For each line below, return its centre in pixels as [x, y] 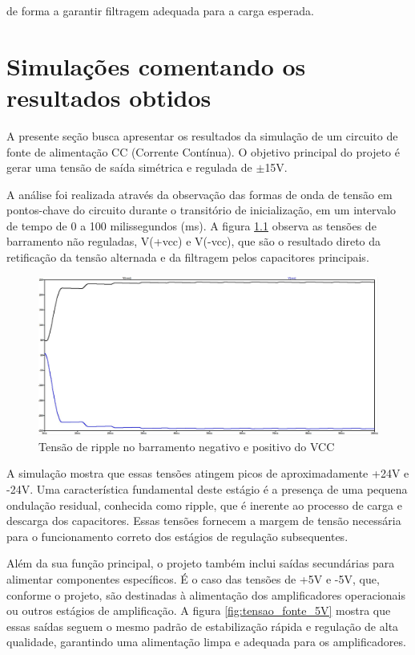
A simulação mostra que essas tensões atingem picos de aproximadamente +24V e [208, 473]
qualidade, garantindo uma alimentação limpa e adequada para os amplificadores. [206, 642]
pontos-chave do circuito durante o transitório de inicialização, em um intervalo [201, 210]
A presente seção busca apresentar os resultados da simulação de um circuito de [202, 135]
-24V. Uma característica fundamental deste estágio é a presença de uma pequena [207, 488]
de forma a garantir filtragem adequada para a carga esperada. [160, 10]
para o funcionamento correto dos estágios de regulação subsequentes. [177, 536]
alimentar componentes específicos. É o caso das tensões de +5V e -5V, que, [193, 578]
